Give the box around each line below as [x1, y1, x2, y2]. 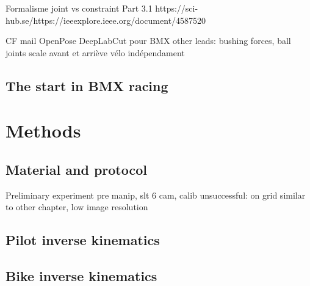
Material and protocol [5, 159, 147, 178]
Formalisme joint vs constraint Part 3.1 [5, 2, 153, 14]
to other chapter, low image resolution [5, 200, 148, 213]
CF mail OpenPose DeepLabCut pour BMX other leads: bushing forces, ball [5, 34, 291, 47]
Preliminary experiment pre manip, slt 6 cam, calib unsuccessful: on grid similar [5, 188, 306, 201]
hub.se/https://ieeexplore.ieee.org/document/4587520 [5, 13, 206, 26]
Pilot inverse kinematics [5, 230, 160, 249]
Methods [5, 118, 81, 143]
